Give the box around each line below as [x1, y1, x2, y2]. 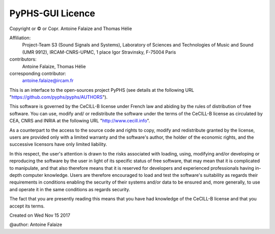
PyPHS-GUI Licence [9, 8, 95, 19]
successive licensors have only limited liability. [9, 141, 107, 147]
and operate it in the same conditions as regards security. [9, 186, 130, 192]
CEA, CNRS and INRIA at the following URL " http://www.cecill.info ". [9, 118, 150, 124]
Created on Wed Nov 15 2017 [9, 212, 71, 218]
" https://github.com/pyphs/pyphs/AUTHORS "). [9, 94, 108, 100]
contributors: [9, 56, 37, 62]
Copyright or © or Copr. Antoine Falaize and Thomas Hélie [9, 25, 132, 32]
